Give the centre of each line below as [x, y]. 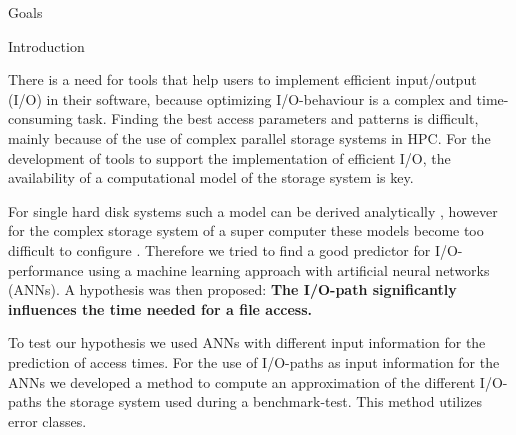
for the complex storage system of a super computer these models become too [246, 230]
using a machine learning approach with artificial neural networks [289, 269]
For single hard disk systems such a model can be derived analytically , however [253, 210]
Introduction [46, 45]
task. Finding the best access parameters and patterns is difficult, [278, 118]
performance [46, 269]
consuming [40, 118]
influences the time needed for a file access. [160, 308]
